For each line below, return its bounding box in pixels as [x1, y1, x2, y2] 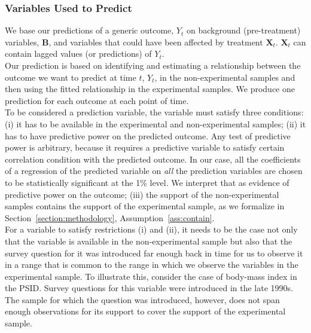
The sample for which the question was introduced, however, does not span [5, 293, 280, 305]
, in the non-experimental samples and [154, 71, 295, 83]
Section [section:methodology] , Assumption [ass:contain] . [5, 211, 215, 224]
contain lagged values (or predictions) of [5, 47, 152, 60]
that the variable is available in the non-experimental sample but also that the [5, 234, 292, 247]
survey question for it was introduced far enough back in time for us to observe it [5, 246, 303, 259]
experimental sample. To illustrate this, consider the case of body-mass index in [5, 270, 297, 282]
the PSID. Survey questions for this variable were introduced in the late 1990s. [5, 282, 293, 294]
